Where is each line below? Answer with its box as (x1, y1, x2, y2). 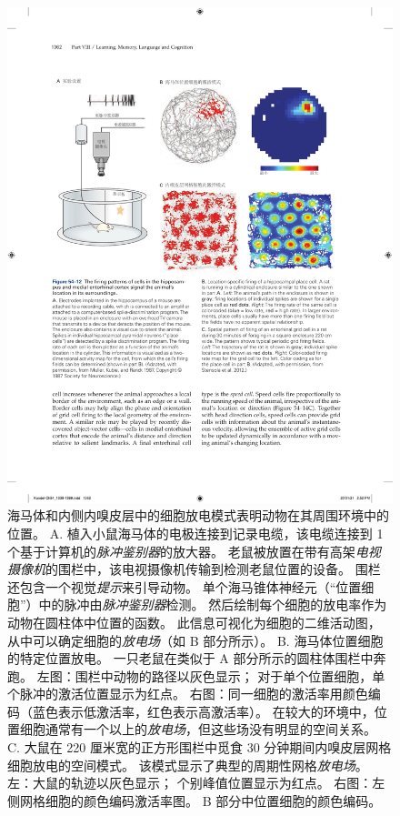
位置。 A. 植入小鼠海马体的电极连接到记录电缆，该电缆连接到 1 (7, 523, 384, 542)
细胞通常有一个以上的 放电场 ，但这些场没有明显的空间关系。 (19, 720, 376, 739)
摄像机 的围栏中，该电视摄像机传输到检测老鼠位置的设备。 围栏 (7, 559, 381, 579)
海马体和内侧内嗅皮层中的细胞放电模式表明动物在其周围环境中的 (7, 506, 389, 525)
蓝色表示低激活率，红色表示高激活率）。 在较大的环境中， (32, 701, 375, 720)
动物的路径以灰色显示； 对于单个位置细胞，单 (113, 666, 385, 685)
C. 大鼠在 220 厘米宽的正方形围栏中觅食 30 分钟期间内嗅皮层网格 (7, 738, 392, 757)
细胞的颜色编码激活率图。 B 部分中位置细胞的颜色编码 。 (45, 791, 382, 810)
